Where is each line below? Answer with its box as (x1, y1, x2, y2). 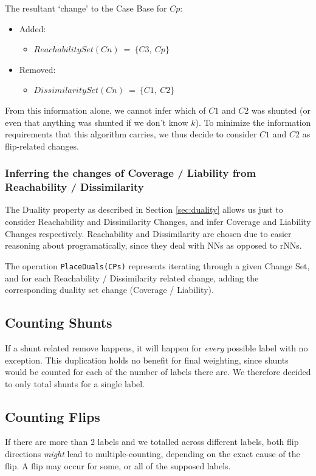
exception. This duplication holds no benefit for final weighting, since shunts (5, 353, 289, 366)
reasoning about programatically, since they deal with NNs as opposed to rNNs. (5, 239, 302, 252)
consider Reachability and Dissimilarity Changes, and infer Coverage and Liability (5, 215, 311, 228)
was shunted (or (251, 103, 311, 116)
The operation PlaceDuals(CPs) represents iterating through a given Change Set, (5, 259, 310, 272)
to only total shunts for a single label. (5, 377, 145, 390)
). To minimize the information (195, 116, 311, 128)
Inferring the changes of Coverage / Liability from (5, 165, 256, 181)
